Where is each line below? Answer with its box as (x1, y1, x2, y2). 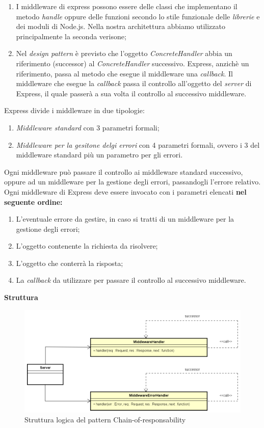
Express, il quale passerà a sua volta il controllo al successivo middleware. (16, 88, 247, 98)
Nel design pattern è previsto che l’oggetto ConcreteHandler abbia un (16, 48, 232, 59)
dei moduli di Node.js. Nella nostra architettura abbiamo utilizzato (16, 21, 225, 32)
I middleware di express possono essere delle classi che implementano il (16, 1, 237, 11)
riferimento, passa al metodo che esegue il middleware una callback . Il (16, 68, 233, 78)
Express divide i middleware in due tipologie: (4, 105, 145, 116)
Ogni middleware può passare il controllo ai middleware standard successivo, (4, 166, 243, 177)
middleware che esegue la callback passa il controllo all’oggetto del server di (16, 78, 252, 89)
